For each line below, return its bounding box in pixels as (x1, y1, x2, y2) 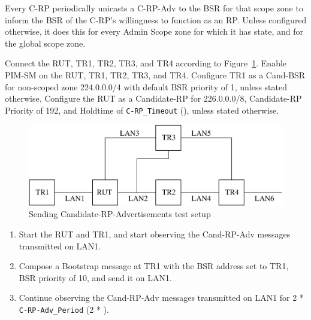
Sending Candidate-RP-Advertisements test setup (29, 208, 211, 220)
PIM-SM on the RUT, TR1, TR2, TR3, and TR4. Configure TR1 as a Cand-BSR (5, 68, 306, 81)
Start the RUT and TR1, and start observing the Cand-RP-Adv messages (19, 227, 291, 240)
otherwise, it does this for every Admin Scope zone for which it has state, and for (5, 25, 303, 38)
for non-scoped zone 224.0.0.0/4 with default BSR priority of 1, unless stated (5, 80, 288, 93)
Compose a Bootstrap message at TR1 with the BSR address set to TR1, (19, 260, 289, 272)
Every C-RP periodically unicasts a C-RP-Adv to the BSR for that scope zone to (5, 2, 303, 14)
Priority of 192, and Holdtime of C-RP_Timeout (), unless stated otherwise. (5, 103, 279, 116)
